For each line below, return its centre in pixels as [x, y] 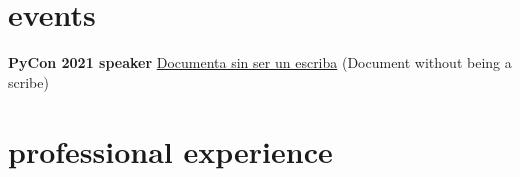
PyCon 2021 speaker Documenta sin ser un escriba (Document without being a [260, 62]
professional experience [170, 150]
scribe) [28, 81]
